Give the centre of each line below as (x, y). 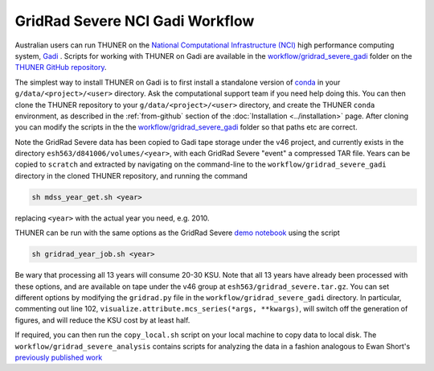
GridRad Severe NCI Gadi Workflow (135, 21)
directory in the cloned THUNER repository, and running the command (131, 175)
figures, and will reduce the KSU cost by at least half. (102, 320)
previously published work (59, 357)
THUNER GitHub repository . (61, 68)
